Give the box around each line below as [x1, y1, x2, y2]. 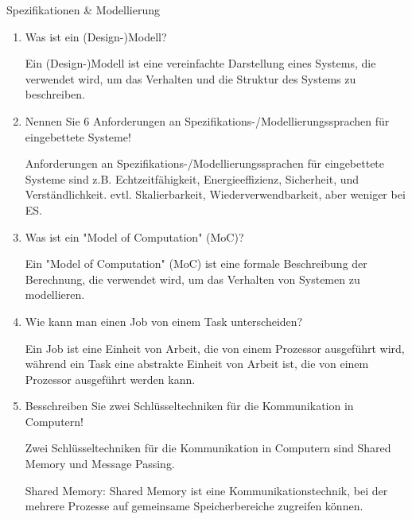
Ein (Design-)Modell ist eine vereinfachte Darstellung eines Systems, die [25, 55, 376, 72]
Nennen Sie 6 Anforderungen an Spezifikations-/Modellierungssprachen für [25, 112, 390, 129]
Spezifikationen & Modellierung [6, 2, 160, 17]
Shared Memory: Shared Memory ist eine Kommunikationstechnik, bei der [25, 482, 388, 498]
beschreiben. [25, 86, 85, 103]
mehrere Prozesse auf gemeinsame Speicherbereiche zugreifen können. [25, 498, 363, 514]
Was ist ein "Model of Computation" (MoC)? [25, 228, 244, 245]
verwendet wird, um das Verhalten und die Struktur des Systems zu [25, 70, 356, 87]
